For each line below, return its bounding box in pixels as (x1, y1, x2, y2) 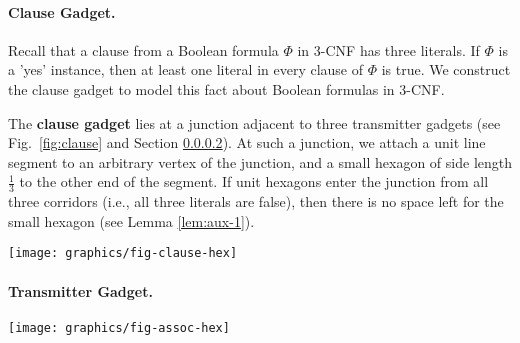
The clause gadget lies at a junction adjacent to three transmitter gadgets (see (8, 112, 501, 133)
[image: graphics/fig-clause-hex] (8, 246, 238, 261)
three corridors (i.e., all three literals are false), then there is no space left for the (8, 191, 504, 212)
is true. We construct (381, 59, 511, 80)
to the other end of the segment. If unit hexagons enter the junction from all (19, 171, 489, 192)
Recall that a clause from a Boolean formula (8, 39, 279, 60)
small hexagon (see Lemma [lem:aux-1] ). (8, 210, 255, 231)
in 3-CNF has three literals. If (297, 39, 480, 60)
